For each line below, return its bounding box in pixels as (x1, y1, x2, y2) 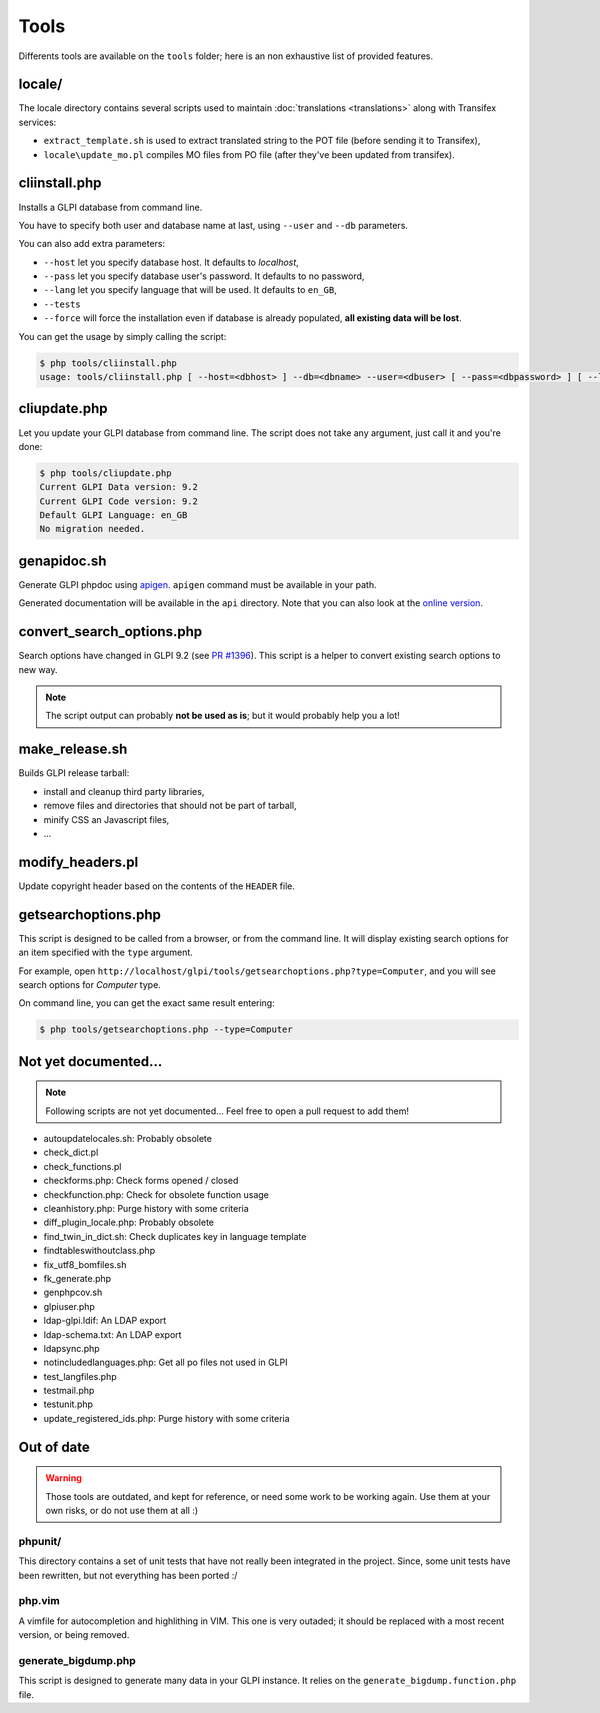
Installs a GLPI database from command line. (18, 201, 203, 213)
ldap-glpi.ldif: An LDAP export (43, 1315, 167, 1327)
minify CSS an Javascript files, (43, 813, 170, 825)
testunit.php (43, 1398, 94, 1410)
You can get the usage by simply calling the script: (18, 330, 227, 342)
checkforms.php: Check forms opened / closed (43, 1175, 239, 1187)
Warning (45, 1472, 82, 1484)
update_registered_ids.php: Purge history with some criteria (43, 1412, 290, 1424)
